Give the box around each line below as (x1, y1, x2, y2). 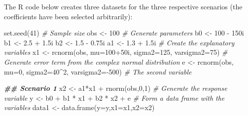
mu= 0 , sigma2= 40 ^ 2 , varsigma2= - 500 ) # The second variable (4, 66, 192, 77)
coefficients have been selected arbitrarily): (4, 11, 133, 21)
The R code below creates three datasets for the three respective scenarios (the (4, 1, 243, 11)
